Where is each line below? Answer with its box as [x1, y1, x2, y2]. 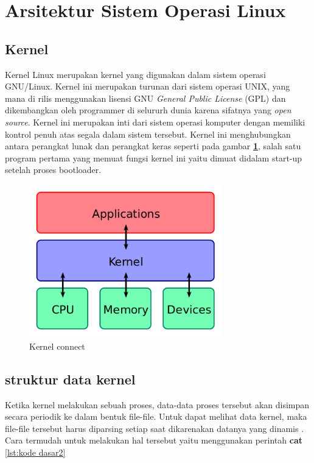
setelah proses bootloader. [5, 163, 102, 176]
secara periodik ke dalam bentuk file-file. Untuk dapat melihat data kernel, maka [5, 410, 307, 423]
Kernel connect [29, 339, 85, 352]
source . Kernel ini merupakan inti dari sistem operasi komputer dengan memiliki [5, 115, 305, 128]
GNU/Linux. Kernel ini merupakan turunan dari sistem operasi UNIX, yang [5, 80, 290, 93]
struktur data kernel [5, 369, 136, 388]
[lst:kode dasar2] [5, 445, 66, 458]
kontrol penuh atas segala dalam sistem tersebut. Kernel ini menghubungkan [5, 127, 291, 140]
